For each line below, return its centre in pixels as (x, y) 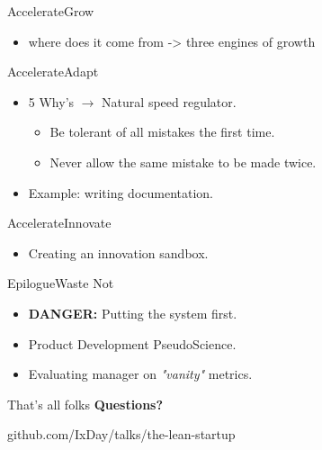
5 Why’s (51, 101)
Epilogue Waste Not (61, 283)
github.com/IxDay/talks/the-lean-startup (121, 434)
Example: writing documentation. (121, 192)
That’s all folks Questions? (85, 404)
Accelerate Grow (51, 11)
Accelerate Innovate (59, 223)
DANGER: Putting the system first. (133, 313)
